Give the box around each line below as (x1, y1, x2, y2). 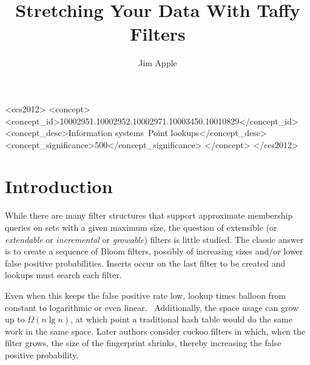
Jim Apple (138, 56, 177, 69)
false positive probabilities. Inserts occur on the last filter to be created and (5, 256, 286, 269)
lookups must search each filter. (5, 268, 122, 281)
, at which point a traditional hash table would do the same (70, 313, 292, 326)
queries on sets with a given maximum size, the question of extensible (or (5, 221, 277, 233)
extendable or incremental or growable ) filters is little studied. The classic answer (5, 233, 304, 245)
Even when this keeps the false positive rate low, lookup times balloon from (5, 288, 286, 301)
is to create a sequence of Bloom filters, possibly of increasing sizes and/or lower (5, 245, 303, 258)
